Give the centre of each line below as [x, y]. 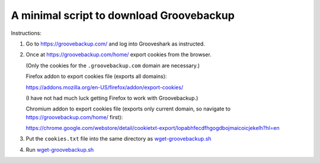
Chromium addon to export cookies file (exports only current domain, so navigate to [128, 109]
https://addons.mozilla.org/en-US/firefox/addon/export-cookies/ [105, 87]
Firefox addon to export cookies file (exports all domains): [96, 76]
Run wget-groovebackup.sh [60, 149]
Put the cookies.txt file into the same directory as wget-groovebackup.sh [119, 139]
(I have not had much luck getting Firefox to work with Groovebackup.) [112, 98]
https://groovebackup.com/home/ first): [74, 117]
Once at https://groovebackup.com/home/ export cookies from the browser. [119, 55]
